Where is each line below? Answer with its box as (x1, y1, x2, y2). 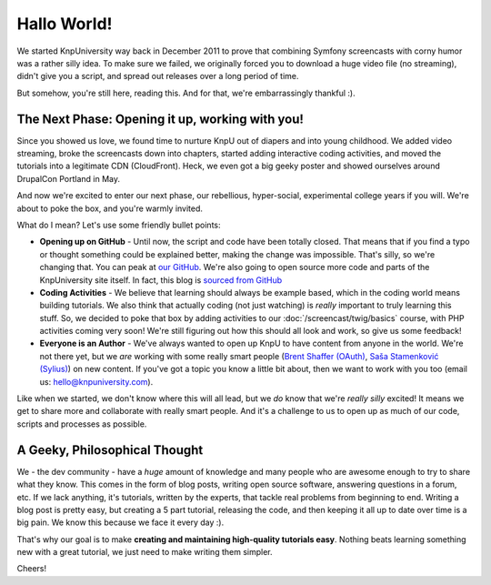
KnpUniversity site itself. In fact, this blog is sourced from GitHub (39, 274, 283, 286)
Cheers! (16, 563, 47, 574)
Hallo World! (16, 14, 113, 34)
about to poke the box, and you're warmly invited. (16, 203, 204, 214)
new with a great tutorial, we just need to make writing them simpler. (16, 547, 273, 558)
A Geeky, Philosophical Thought (16, 442, 204, 458)
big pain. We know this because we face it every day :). (16, 517, 225, 528)
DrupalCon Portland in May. (16, 173, 120, 184)
